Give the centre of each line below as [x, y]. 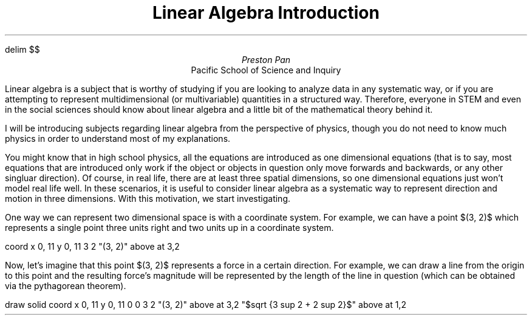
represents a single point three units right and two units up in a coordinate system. [169, 227]
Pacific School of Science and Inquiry [266, 70]
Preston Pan [266, 59]
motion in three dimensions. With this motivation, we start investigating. [148, 198]
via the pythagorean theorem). [66, 285]
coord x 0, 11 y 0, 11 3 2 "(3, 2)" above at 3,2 [92, 246]
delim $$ [22, 49]
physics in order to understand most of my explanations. [118, 138]
